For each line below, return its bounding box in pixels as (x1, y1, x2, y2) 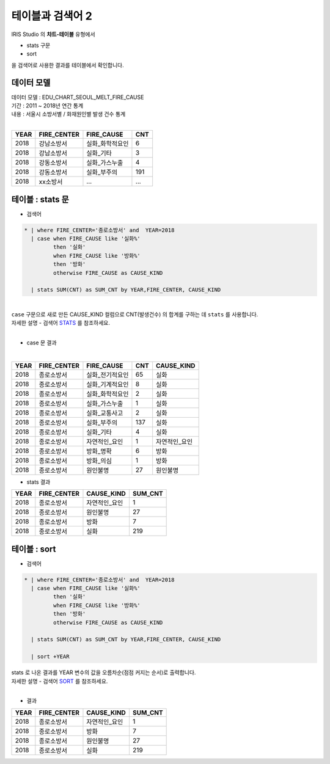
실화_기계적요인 (86, 380, 129, 388)
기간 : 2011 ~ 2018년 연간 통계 (11, 102, 84, 109)
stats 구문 (26, 42, 51, 49)
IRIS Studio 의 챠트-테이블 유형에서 (11, 31, 95, 38)
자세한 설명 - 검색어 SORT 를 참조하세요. (11, 677, 108, 685)
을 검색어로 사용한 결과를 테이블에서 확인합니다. (11, 61, 125, 68)
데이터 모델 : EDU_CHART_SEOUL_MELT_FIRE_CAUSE (11, 93, 144, 101)
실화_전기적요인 (86, 370, 129, 379)
